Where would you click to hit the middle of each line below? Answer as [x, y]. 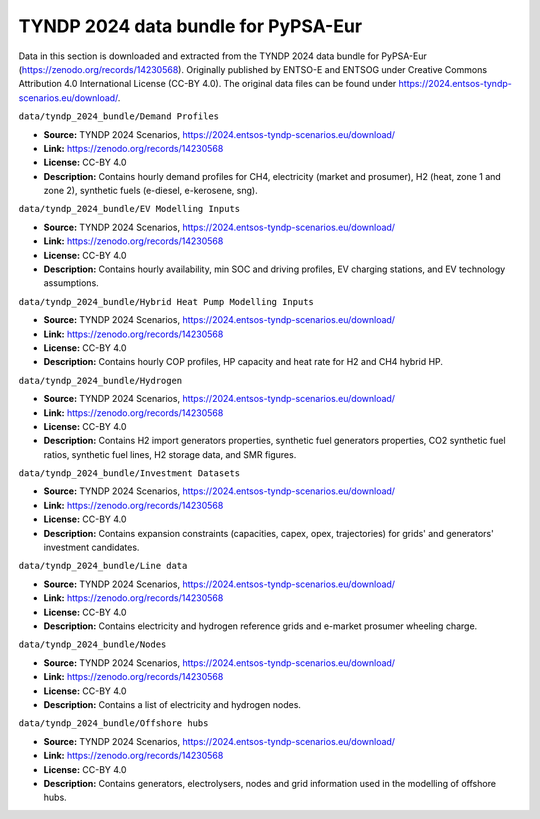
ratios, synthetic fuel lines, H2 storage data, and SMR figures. [170, 454]
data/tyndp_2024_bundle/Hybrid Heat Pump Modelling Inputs [166, 301]
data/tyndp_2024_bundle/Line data [103, 566]
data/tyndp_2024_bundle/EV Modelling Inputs [129, 209]
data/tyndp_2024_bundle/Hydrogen [100, 380]
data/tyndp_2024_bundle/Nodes [92, 644]
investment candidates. [91, 547]
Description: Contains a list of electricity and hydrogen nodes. [172, 704]
